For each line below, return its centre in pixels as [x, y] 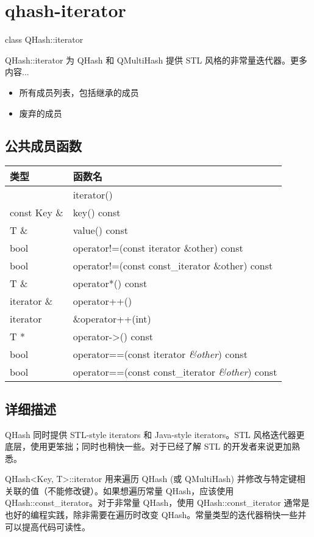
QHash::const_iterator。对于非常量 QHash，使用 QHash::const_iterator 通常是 [157, 502]
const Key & [37, 213]
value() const [100, 230]
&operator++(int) [112, 319]
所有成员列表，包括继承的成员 [79, 92]
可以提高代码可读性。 [48, 526]
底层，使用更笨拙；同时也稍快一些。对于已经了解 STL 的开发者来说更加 [148, 446]
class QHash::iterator [44, 39]
